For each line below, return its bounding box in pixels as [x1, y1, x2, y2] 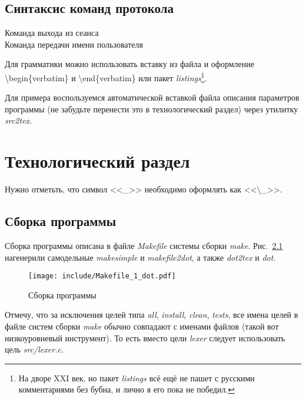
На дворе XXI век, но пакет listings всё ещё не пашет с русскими [18, 371, 255, 384]
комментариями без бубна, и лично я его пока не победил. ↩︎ [18, 383, 235, 395]
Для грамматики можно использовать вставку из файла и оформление [5, 58, 254, 70]
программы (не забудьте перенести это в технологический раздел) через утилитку [5, 102, 298, 115]
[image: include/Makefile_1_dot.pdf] [28, 272, 176, 281]
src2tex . [5, 114, 32, 127]
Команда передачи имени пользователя [5, 38, 143, 50]
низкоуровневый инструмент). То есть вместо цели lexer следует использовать [5, 331, 285, 344]
